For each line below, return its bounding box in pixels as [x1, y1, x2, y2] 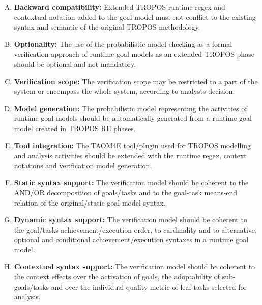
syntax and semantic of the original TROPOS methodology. [14, 21, 200, 32]
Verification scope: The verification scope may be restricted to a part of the [14, 75, 258, 86]
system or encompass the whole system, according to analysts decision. [14, 86, 235, 96]
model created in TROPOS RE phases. [14, 122, 136, 133]
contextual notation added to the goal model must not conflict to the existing [14, 11, 256, 22]
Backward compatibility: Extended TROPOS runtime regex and [14, 2, 225, 12]
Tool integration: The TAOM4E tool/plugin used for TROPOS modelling [14, 140, 251, 150]
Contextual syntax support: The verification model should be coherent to [14, 261, 255, 272]
